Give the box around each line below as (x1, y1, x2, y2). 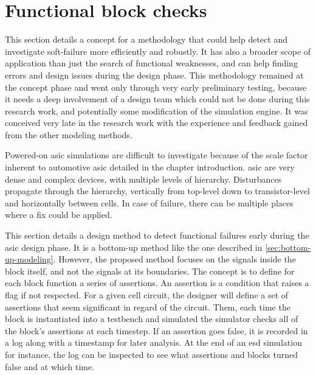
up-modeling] (5, 253, 53, 265)
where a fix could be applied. (5, 208, 112, 221)
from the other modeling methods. (5, 128, 132, 141)
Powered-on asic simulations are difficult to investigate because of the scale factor (5, 149, 308, 161)
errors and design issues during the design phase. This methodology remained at (5, 68, 304, 81)
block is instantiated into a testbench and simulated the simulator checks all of (5, 312, 298, 325)
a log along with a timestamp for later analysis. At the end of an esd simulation (5, 336, 302, 349)
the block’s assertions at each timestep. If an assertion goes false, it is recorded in (5, 324, 308, 337)
